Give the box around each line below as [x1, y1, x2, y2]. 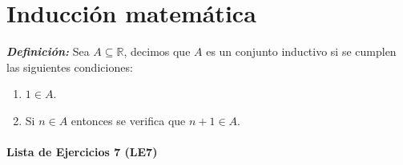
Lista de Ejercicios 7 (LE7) [6, 143, 158, 160]
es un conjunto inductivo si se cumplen [206, 43, 397, 60]
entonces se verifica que [71, 112, 186, 128]
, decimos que [123, 43, 191, 60]
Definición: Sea [6, 43, 90, 60]
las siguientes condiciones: [6, 58, 133, 75]
